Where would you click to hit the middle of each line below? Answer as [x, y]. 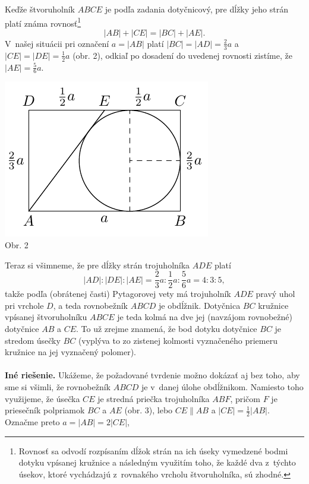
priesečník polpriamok [45, 410]
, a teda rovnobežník [90, 305]
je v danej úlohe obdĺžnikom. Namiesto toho [223, 386]
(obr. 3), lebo [149, 410]
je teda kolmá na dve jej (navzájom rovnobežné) [205, 317]
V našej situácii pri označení [57, 43]
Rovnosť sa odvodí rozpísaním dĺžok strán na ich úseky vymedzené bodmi [153, 450]
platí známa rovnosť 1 [43, 22]
